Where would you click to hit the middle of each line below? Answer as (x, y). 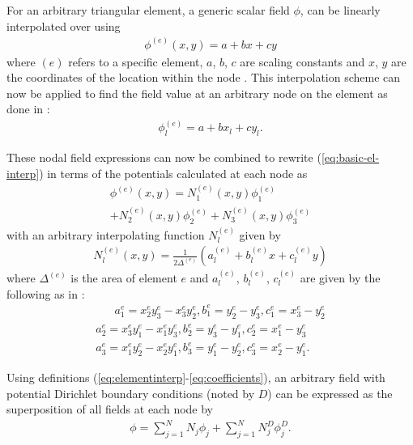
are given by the (340, 278)
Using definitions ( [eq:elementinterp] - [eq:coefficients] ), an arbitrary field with (196, 377)
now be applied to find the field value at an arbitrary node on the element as (197, 93)
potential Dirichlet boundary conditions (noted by (131, 393)
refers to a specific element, (136, 61)
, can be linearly (340, 10)
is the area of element (124, 278)
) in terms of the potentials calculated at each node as (173, 173)
